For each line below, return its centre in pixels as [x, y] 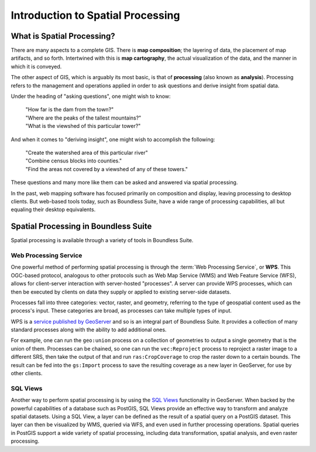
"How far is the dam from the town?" [70, 110]
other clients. [27, 373]
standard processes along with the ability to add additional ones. [89, 330]
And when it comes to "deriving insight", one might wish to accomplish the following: [113, 139]
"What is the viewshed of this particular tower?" [83, 126]
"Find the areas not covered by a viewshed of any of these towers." [107, 169]
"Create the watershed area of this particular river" [87, 152]
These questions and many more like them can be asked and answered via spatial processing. [124, 182]
